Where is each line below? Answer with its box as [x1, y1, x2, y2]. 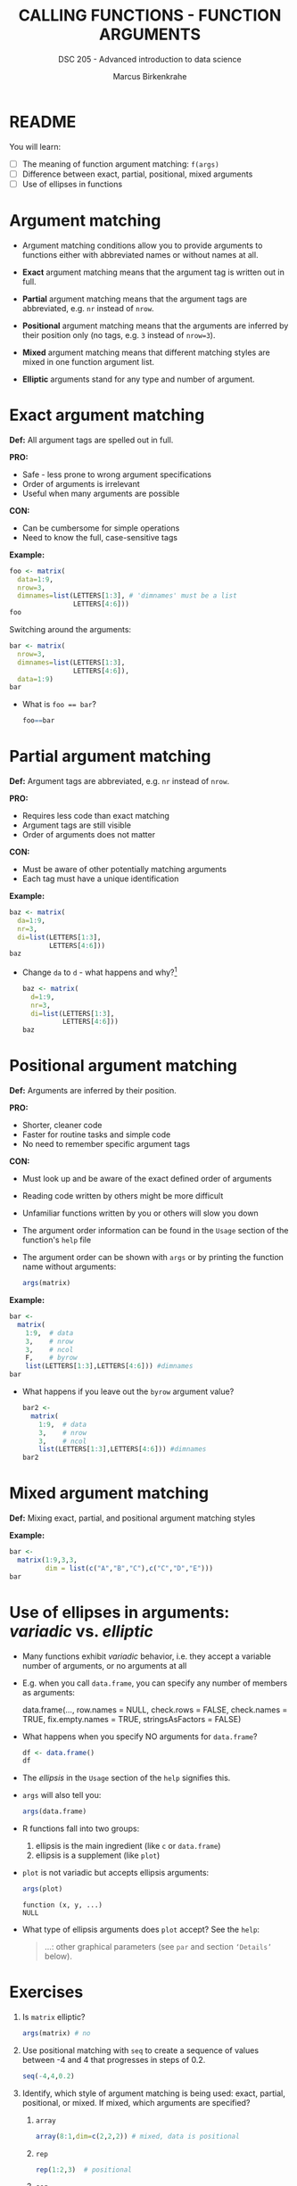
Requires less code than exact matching [21, 811, 169, 821]
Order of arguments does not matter [21, 829, 156, 840]
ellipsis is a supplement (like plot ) [35, 1850, 161, 1860]
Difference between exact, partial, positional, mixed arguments [21, 169, 253, 179]
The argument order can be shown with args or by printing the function [21, 1252, 284, 1263]
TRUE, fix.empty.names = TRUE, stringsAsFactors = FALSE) [21, 1713, 242, 1724]
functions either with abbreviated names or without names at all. [21, 249, 259, 260]
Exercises [9, 1982, 84, 2002]
